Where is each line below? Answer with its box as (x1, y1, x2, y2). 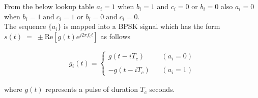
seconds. (149, 84, 175, 94)
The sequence (4, 21, 46, 31)
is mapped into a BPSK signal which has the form (64, 21, 220, 31)
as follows (100, 30, 131, 41)
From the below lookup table (4, 1, 94, 11)
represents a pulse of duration (45, 84, 138, 94)
